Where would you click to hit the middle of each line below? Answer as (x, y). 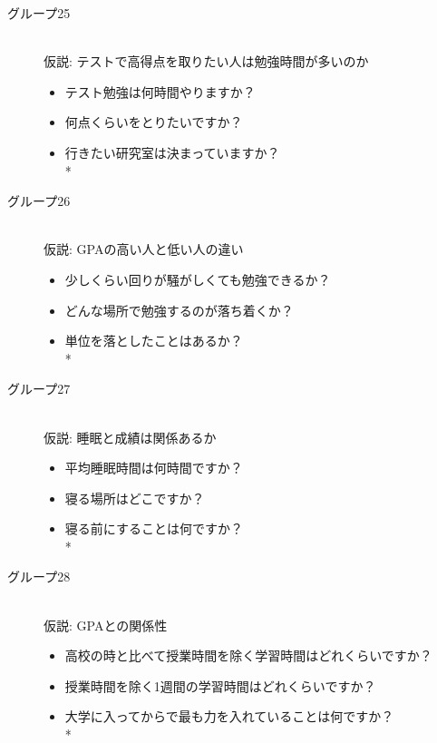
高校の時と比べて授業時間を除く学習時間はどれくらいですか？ (248, 655)
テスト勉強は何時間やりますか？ (160, 91)
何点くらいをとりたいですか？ (154, 122)
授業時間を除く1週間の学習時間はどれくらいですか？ (220, 685)
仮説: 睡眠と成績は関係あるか (130, 437)
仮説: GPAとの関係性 (106, 625)
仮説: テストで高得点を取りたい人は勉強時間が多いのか (206, 61)
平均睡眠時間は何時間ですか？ (154, 468)
